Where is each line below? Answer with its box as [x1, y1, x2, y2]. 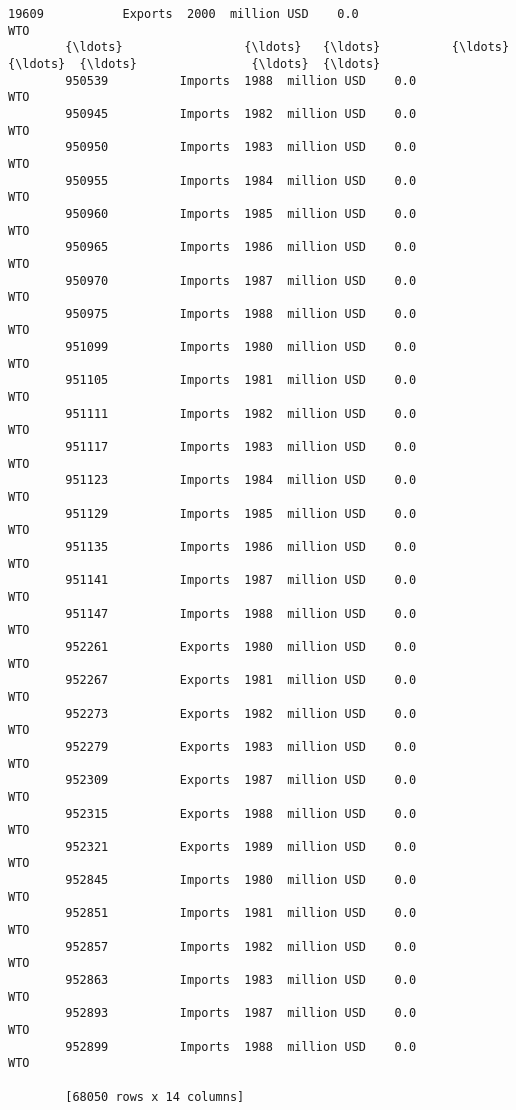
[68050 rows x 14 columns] [65, 1089, 245, 1104]
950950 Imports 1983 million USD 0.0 [65, 140, 417, 155]
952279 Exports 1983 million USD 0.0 [65, 739, 417, 754]
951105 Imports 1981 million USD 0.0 [65, 373, 417, 388]
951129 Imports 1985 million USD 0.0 [65, 506, 417, 521]
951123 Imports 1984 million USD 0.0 [65, 473, 417, 488]
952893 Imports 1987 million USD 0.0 [65, 1006, 417, 1021]
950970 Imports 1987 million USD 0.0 [65, 273, 417, 288]
